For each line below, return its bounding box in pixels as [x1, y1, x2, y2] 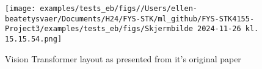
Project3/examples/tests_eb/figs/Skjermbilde [5, 24, 193, 34]
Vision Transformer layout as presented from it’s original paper [5, 52, 241, 65]
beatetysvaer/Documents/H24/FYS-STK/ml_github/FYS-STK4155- [5, 14, 255, 23]
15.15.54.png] [5, 34, 62, 43]
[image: [5, 4, 36, 13]
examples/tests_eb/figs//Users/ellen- [40, 4, 197, 13]
